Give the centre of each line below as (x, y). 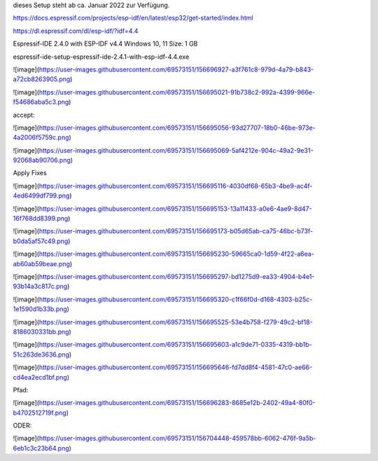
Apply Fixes (30, 173)
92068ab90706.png (42, 160)
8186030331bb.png (41, 331)
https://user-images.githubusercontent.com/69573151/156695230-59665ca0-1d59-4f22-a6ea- (177, 254)
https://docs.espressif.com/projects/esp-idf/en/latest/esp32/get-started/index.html (133, 18)
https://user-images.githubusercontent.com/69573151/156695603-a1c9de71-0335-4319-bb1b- (175, 345)
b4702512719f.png (40, 413)
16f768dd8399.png (41, 219)
